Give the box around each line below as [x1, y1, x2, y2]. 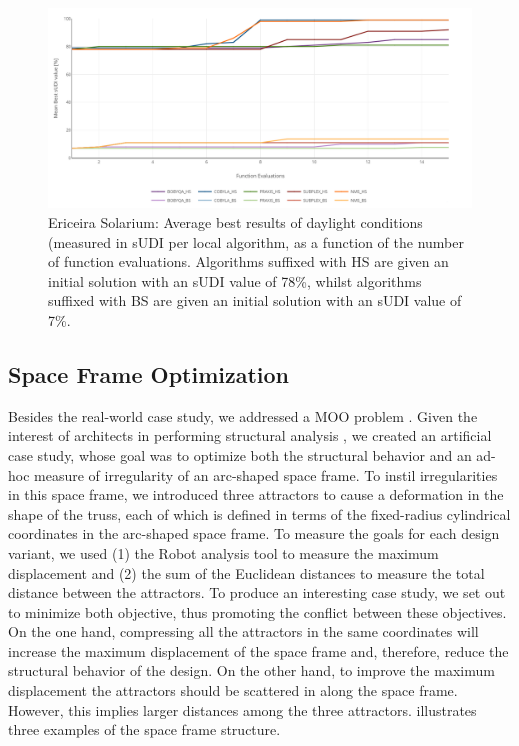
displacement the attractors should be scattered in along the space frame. [8, 680, 458, 701]
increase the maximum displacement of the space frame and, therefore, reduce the [8, 640, 509, 661]
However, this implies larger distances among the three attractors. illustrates [8, 699, 477, 720]
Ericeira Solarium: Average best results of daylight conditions [48, 212, 423, 232]
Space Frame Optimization [8, 358, 290, 389]
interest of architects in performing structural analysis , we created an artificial [8, 425, 492, 446]
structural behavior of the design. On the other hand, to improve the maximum [8, 660, 495, 681]
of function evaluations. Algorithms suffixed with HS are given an [48, 251, 449, 272]
